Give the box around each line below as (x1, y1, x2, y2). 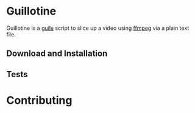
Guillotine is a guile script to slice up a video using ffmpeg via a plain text (6, 24, 190, 32)
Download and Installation (6, 49, 108, 59)
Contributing (6, 93, 73, 107)
